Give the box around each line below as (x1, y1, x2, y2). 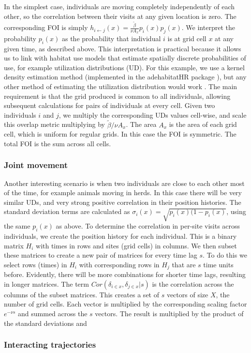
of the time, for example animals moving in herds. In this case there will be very (4, 187, 242, 198)
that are (172, 259, 196, 269)
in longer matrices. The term (4, 278, 89, 289)
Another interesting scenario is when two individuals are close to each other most (4, 178, 245, 188)
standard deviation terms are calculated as (4, 206, 130, 216)
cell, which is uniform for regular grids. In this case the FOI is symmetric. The (4, 129, 236, 139)
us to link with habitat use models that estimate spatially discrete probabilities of (4, 53, 246, 63)
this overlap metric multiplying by (4, 119, 105, 129)
